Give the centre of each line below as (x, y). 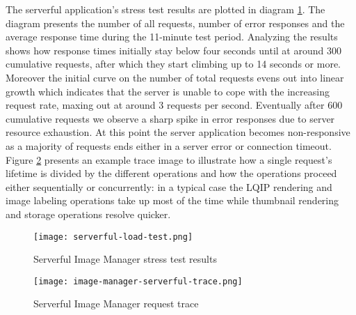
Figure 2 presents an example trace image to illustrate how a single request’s (169, 159)
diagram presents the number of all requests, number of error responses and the (175, 23)
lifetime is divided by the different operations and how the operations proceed (171, 173)
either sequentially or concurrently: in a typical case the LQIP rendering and (169, 186)
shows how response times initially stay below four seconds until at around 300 (173, 50)
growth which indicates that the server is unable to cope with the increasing (168, 91)
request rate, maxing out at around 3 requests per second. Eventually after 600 (174, 105)
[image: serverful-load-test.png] (113, 237)
